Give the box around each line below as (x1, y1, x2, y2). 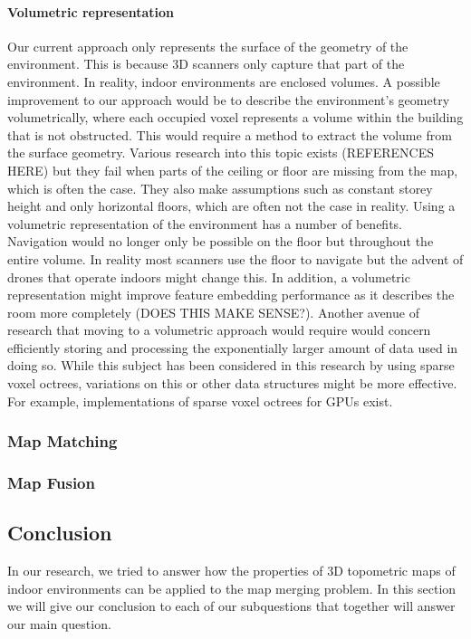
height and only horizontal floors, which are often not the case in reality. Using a (7, 196, 456, 215)
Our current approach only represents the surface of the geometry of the (7, 36, 409, 55)
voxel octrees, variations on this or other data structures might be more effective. (7, 374, 457, 393)
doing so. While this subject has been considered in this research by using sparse (7, 356, 455, 375)
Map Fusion (7, 472, 95, 494)
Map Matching (7, 430, 118, 453)
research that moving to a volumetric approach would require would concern (7, 320, 431, 339)
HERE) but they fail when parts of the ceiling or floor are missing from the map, (7, 160, 458, 179)
